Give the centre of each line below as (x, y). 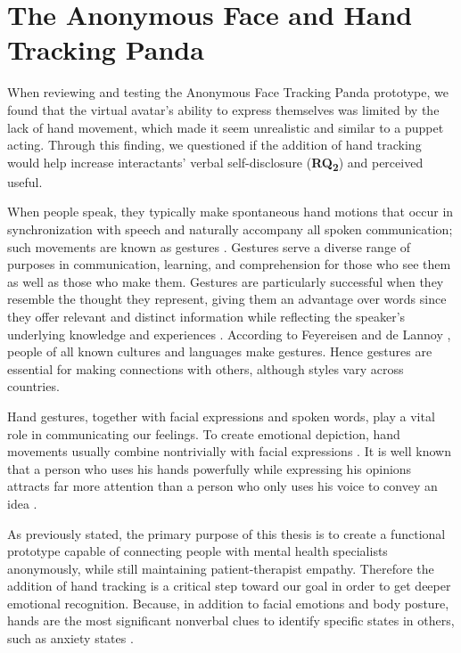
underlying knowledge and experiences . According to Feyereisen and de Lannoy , (229, 334)
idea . (22, 503)
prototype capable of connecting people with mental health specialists (198, 551)
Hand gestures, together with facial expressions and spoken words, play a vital (221, 416)
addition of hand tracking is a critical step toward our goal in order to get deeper (229, 586)
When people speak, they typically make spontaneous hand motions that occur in (230, 212)
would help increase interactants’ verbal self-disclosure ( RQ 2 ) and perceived (215, 163)
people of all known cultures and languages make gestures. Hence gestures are (220, 351)
